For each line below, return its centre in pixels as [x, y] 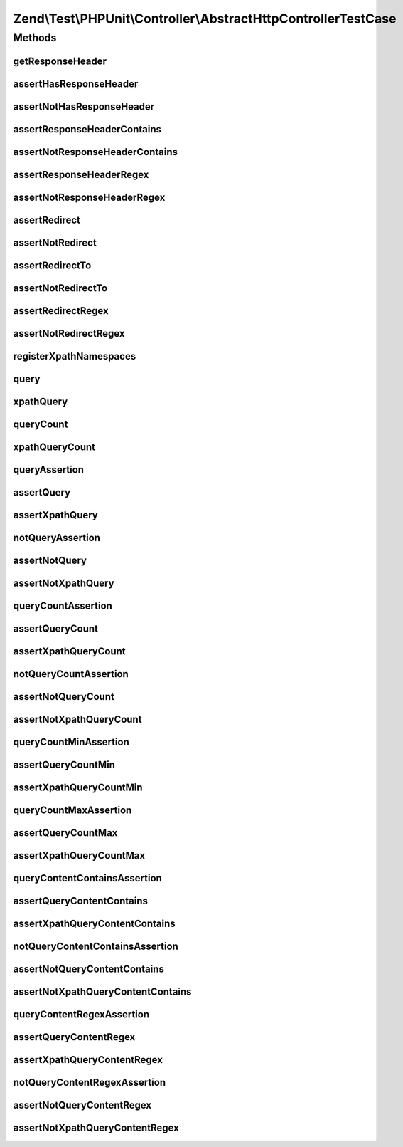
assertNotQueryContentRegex [82, 1105]
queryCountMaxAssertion [72, 811]
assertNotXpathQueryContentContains [102, 992]
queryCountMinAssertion [71, 742]
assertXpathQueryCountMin [78, 788]
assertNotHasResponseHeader [84, 106]
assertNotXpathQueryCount [77, 719]
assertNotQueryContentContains [89, 969]
